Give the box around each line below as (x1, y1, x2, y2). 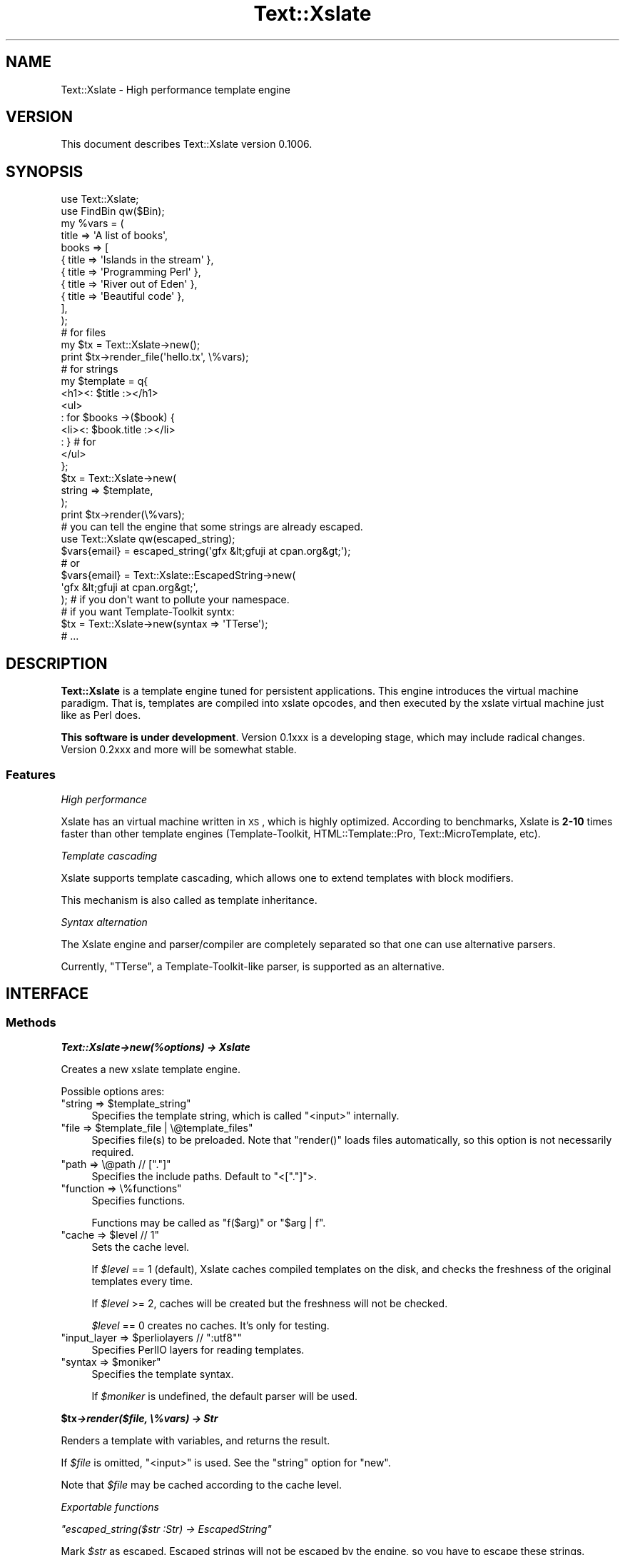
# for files (61, 326, 106, 339)
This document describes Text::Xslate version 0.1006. (61, 138, 312, 151)
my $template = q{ (61, 375, 148, 388)
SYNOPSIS (6, 162, 83, 181)
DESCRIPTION (6, 654, 108, 673)
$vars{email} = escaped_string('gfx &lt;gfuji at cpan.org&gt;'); (61, 545, 351, 558)
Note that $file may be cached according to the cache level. (61, 1479, 342, 1491)
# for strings (61, 363, 118, 376)
